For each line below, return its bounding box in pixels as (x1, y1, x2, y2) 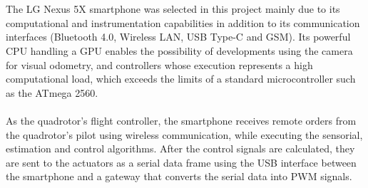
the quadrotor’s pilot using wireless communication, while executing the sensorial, (6, 127, 363, 142)
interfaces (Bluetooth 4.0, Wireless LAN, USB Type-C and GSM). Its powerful (6, 29, 351, 44)
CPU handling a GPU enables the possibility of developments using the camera (6, 43, 353, 58)
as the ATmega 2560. (6, 85, 98, 100)
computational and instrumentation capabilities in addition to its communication (6, 15, 360, 30)
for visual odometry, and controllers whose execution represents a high (6, 57, 313, 72)
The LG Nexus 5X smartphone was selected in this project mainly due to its (6, 1, 340, 16)
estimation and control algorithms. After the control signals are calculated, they (6, 141, 355, 156)
